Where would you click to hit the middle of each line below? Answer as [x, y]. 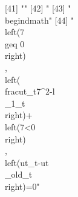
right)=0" [22, 186]
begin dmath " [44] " [40, 20]
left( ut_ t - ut [27, 162]
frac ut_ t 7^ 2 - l [30, 91]
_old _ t [19, 174]
